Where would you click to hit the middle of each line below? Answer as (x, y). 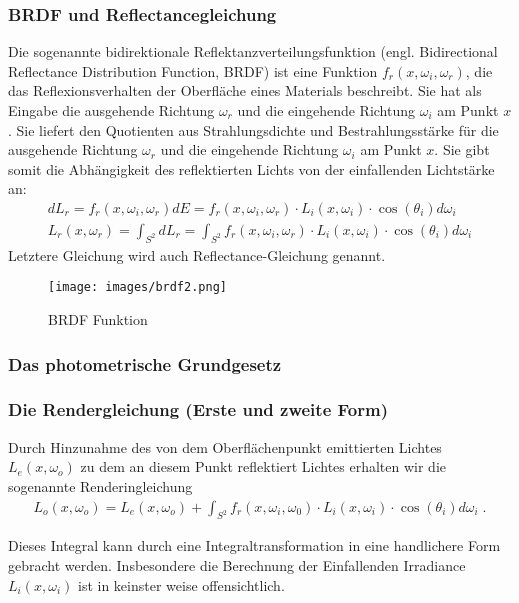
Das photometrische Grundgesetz (145, 363)
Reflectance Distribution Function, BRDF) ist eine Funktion (193, 70)
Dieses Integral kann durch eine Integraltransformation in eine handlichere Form (254, 545)
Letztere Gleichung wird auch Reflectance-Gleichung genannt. (197, 254)
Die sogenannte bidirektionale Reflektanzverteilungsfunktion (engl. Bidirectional (253, 51)
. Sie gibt (462, 149)
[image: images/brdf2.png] (137, 287)
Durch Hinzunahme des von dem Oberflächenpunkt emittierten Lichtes (225, 446)
